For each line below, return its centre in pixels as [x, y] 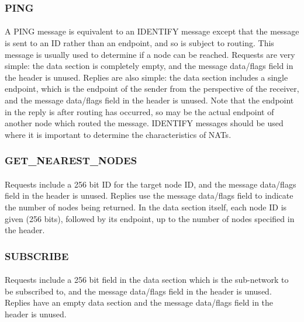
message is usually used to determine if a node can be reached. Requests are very [150, 54]
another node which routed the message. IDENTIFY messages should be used [144, 123]
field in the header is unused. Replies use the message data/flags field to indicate [149, 195]
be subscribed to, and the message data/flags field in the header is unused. [138, 291]
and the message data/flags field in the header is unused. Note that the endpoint [149, 100]
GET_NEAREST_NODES [71, 160]
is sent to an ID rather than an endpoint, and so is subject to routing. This [139, 43]
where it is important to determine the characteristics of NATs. [118, 134]
